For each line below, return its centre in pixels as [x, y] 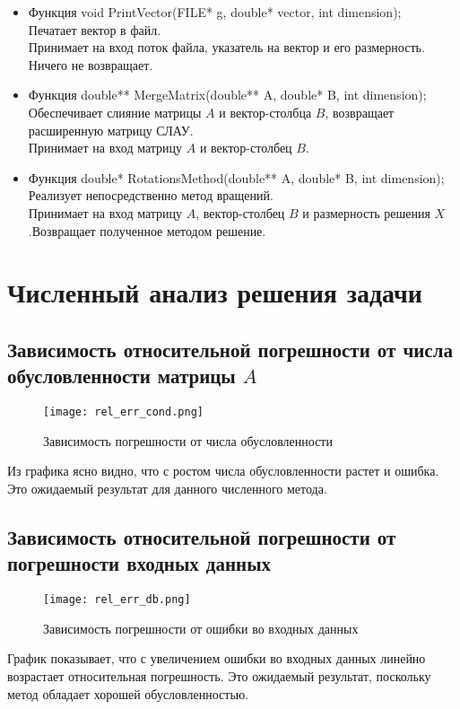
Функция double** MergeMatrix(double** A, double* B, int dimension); [227, 95]
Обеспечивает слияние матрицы [115, 112]
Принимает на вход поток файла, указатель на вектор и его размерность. [226, 47]
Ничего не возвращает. [91, 64]
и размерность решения [366, 212]
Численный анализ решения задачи [215, 292]
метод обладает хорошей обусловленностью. [128, 693]
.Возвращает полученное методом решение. [147, 230]
